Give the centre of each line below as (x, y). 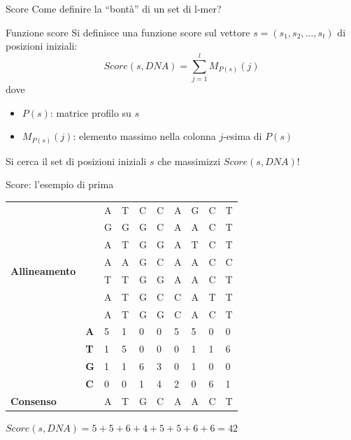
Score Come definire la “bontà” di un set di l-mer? (114, 8)
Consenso (34, 400)
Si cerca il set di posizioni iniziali (76, 161)
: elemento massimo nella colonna (144, 136)
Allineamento (43, 270)
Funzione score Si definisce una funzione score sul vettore (128, 32)
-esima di (243, 136)
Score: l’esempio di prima (60, 184)
